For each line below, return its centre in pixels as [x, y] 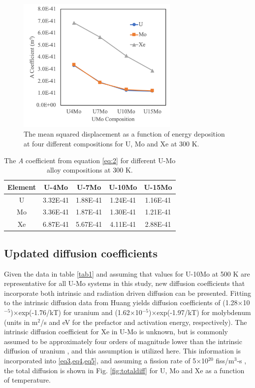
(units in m [21, 322]
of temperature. [27, 380]
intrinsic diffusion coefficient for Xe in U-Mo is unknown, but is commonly [116, 332]
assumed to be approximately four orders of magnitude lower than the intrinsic [123, 341]
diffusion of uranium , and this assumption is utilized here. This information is [122, 351]
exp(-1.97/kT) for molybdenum [204, 312]
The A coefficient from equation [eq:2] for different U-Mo [90, 160]
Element [22, 187]
